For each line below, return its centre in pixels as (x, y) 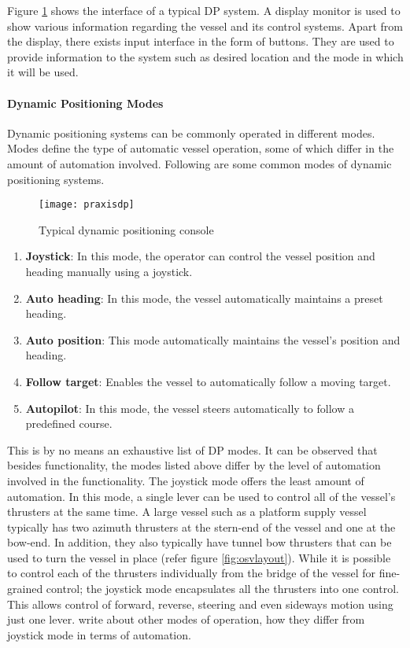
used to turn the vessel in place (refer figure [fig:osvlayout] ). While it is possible (199, 557)
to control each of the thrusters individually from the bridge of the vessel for (192, 573)
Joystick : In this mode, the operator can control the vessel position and (200, 256)
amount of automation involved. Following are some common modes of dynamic (199, 163)
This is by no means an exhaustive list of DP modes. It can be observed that (192, 449)
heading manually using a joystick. (109, 271)
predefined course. (69, 423)
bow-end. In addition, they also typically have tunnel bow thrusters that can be (199, 542)
